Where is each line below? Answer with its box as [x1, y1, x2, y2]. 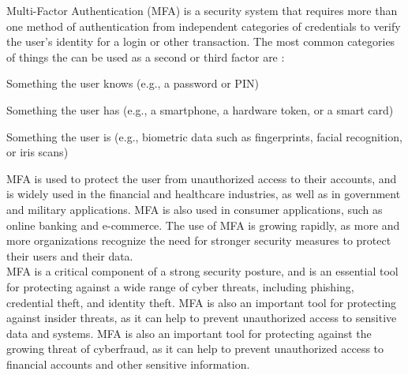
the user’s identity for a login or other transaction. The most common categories [6, 33, 395, 50]
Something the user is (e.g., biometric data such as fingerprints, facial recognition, [6, 128, 402, 144]
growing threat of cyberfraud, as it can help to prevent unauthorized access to [6, 340, 384, 357]
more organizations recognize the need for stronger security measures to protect [6, 232, 391, 249]
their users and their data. [6, 247, 133, 264]
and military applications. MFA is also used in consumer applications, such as [6, 201, 383, 217]
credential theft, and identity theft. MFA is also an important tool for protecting [6, 294, 397, 310]
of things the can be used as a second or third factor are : [6, 48, 285, 65]
